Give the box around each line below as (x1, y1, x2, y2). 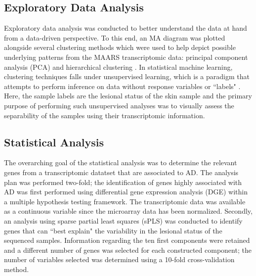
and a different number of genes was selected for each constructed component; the (4, 244, 252, 255)
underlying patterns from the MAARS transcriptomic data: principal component (4, 51, 248, 62)
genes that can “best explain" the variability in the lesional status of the (4, 225, 222, 235)
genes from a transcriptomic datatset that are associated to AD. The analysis (4, 167, 239, 177)
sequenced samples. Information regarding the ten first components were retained (4, 235, 250, 245)
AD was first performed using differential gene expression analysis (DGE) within (4, 186, 248, 197)
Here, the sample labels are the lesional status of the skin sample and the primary (4, 91, 252, 101)
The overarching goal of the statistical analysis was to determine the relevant (4, 157, 237, 168)
